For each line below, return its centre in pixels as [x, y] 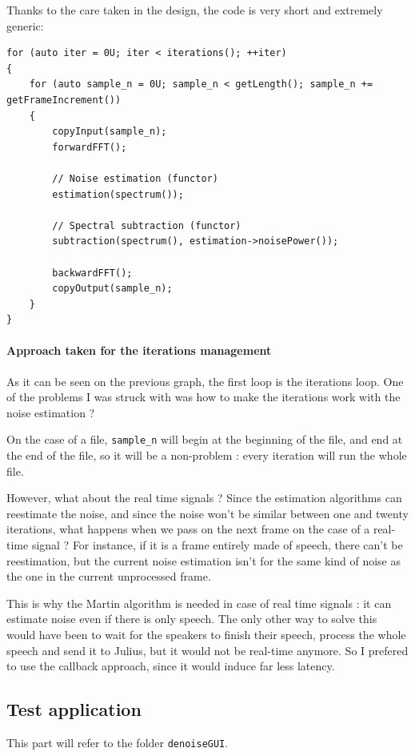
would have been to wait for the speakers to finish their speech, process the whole [206, 635]
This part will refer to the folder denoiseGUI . [118, 743]
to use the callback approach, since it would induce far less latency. [171, 666]
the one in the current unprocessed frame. [109, 576]
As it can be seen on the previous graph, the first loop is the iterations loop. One [205, 381]
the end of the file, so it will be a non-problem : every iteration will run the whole [207, 455]
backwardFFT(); [92, 273]
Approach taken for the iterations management [139, 350]
